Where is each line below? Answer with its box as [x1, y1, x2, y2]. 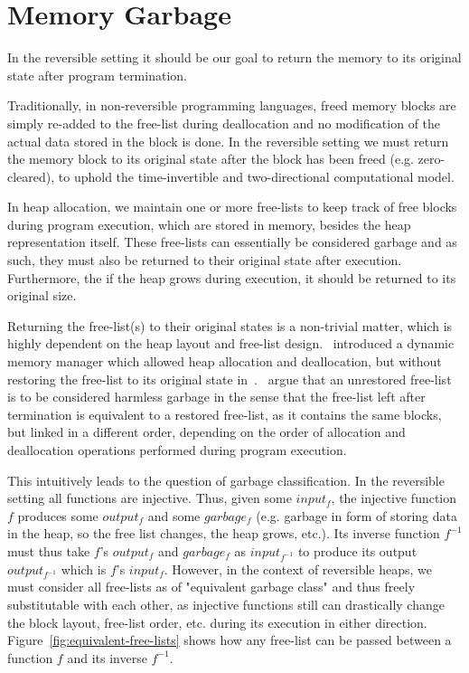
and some [147, 506, 201, 525]
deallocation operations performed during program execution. [7, 441, 347, 459]
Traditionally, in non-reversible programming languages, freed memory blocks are [7, 96, 456, 115]
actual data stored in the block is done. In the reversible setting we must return [7, 131, 449, 150]
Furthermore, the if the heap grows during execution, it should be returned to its [7, 268, 456, 287]
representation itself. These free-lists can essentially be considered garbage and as [7, 232, 457, 251]
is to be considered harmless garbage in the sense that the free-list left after [7, 387, 426, 406]
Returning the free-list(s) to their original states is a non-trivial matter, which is [7, 316, 453, 335]
